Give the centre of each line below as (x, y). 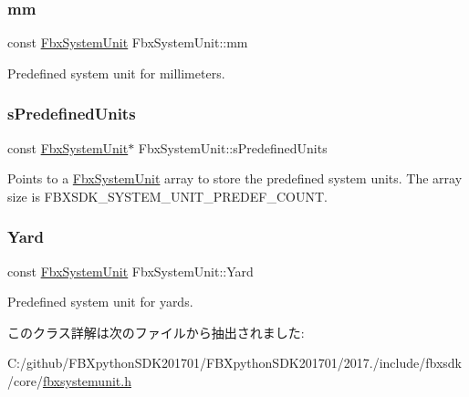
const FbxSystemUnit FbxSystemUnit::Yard (130, 271)
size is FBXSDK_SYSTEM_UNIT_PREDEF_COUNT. (167, 196)
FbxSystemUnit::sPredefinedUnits (233, 147)
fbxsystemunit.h (87, 381)
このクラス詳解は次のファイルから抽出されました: (156, 332)
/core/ (25, 381)
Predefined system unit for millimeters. (116, 73)
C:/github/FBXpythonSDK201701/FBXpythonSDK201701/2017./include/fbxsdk (234, 363)
